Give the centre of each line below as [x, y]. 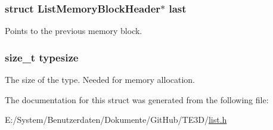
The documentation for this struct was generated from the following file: [137, 99]
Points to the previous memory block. [74, 31]
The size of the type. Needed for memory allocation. [100, 80]
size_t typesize [42, 57]
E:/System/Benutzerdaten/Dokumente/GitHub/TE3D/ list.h [116, 120]
